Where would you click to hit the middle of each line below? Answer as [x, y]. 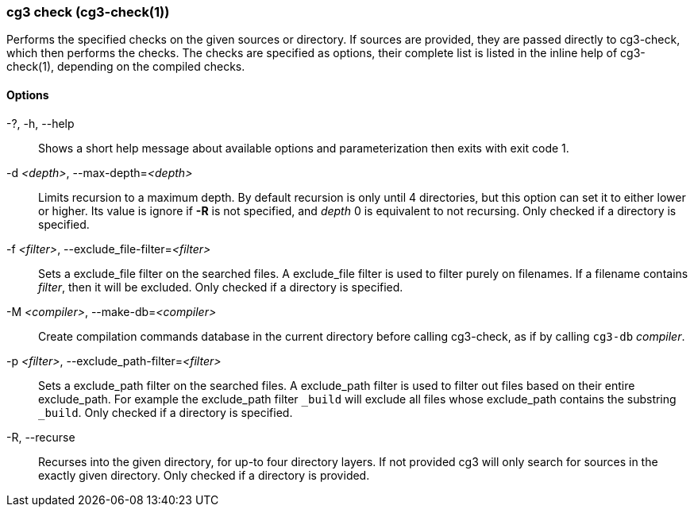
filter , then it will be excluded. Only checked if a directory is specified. [221, 287]
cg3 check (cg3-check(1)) [88, 12]
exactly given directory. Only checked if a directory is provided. [204, 475]
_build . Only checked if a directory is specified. [166, 412]
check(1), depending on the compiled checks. [126, 67]
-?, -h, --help [40, 123]
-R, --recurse [41, 437]
